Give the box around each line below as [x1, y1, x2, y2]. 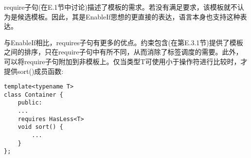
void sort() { [18, 123, 63, 131]
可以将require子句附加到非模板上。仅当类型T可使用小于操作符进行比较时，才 [4, 56, 248, 66]
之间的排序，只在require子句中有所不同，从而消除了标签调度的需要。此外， [4, 47, 243, 57]
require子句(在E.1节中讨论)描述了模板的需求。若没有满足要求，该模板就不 [4, 2, 237, 12]
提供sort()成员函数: [4, 66, 64, 76]
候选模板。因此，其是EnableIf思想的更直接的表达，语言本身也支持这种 [17, 11, 240, 21]
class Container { [4, 91, 63, 98]
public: [18, 99, 42, 106]
